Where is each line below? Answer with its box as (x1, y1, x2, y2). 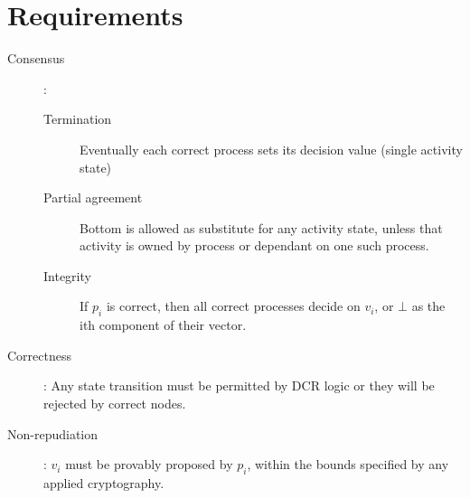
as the (411, 296, 446, 315)
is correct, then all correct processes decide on (106, 296, 361, 315)
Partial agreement (43, 188, 143, 207)
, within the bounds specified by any (247, 455, 449, 474)
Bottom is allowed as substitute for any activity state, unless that (80, 218, 443, 237)
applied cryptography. (43, 474, 164, 493)
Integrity (43, 266, 91, 285)
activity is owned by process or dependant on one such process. (80, 236, 429, 255)
